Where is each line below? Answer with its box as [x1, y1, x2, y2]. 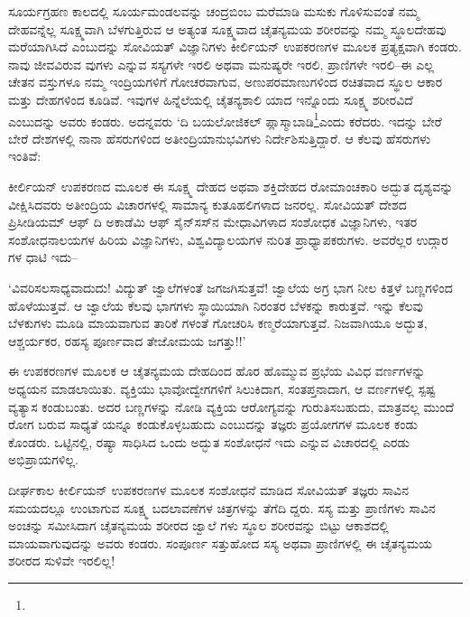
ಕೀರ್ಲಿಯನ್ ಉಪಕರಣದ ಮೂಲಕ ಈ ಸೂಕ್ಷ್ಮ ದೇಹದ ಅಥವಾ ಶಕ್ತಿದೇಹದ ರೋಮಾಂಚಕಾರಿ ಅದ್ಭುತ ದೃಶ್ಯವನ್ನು [8, 177, 454, 195]
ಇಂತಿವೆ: [8, 146, 41, 165]
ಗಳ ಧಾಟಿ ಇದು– [8, 248, 78, 266]
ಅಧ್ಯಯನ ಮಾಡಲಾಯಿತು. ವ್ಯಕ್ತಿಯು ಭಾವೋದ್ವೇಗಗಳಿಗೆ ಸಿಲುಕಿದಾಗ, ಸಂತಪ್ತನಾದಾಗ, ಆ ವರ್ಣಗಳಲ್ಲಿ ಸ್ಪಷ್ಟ [8, 379, 436, 397]
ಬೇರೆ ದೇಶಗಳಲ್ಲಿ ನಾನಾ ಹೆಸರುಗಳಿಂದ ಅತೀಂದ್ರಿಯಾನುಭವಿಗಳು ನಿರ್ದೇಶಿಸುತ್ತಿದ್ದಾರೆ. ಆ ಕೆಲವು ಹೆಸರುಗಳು [8, 128, 431, 147]
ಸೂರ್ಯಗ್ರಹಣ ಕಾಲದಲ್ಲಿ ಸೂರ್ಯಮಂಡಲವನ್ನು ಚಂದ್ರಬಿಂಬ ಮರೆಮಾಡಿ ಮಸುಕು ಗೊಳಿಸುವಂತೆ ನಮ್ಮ [8, 2, 419, 20]
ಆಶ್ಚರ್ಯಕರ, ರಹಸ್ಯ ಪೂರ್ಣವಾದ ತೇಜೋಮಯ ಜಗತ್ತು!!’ [8, 331, 246, 350]
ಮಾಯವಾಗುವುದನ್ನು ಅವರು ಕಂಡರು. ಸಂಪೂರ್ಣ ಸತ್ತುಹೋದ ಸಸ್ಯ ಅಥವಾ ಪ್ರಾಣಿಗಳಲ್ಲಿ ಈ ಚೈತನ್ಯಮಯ [8, 533, 433, 552]
